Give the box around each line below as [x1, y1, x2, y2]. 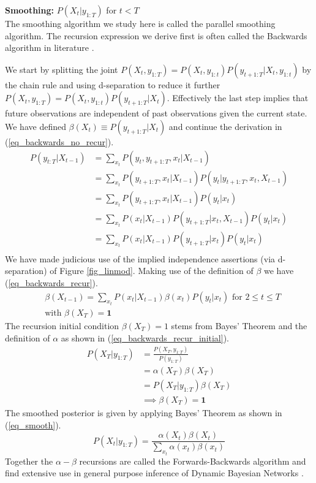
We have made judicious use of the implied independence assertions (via [5, 252, 276, 265]
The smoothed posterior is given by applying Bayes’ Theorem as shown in [5, 406, 282, 419]
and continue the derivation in [168, 120, 282, 132]
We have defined [5, 120, 66, 132]
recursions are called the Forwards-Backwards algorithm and [79, 454, 306, 467]
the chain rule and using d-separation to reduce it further [5, 78, 220, 91]
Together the [5, 454, 53, 467]
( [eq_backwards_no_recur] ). [5, 135, 114, 148]
